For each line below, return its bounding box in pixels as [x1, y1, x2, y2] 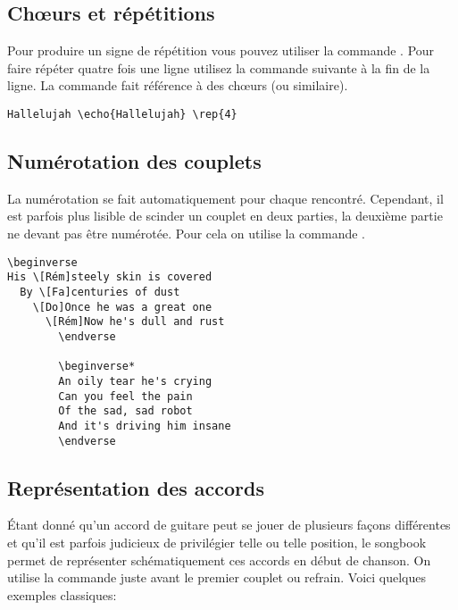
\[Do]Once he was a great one [32, 300, 212, 313]
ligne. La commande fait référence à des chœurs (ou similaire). [7, 76, 348, 95]
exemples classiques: [7, 585, 117, 604]
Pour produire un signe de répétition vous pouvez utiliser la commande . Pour [7, 41, 435, 60]
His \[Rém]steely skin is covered [7, 271, 212, 284]
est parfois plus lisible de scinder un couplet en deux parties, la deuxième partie [7, 206, 443, 225]
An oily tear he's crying [58, 374, 212, 388]
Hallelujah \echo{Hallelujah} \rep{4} [7, 107, 237, 121]
